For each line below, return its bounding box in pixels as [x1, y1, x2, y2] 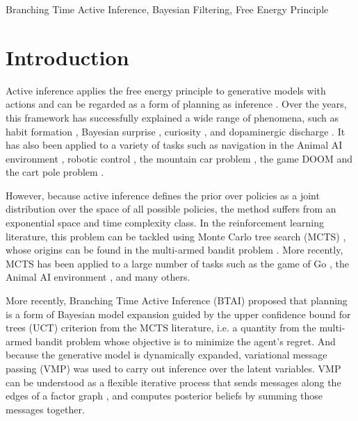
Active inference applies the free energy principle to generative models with [6, 83, 326, 97]
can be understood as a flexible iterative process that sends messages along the [6, 374, 341, 389]
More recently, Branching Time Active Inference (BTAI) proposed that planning [6, 293, 348, 308]
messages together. [6, 402, 85, 416]
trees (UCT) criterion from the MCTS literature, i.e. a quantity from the [6, 320, 316, 335]
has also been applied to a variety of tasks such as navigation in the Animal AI [6, 138, 343, 152]
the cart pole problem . [6, 165, 104, 179]
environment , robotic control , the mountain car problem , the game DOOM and [6, 151, 352, 165]
